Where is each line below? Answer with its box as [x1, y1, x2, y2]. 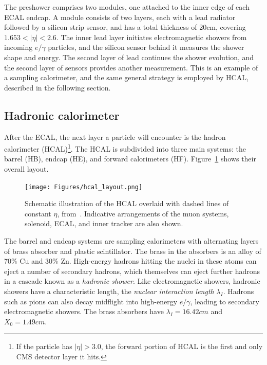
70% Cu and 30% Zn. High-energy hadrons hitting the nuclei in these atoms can [4, 255, 257, 266]
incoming [4, 42, 33, 52]
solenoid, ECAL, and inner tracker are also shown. [25, 218, 183, 229]
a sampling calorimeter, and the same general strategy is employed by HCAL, [4, 72, 249, 83]
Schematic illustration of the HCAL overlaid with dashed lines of [25, 198, 229, 209]
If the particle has [16, 341, 72, 352]
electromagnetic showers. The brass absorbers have [4, 306, 164, 317]
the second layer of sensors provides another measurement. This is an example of [4, 62, 258, 72]
